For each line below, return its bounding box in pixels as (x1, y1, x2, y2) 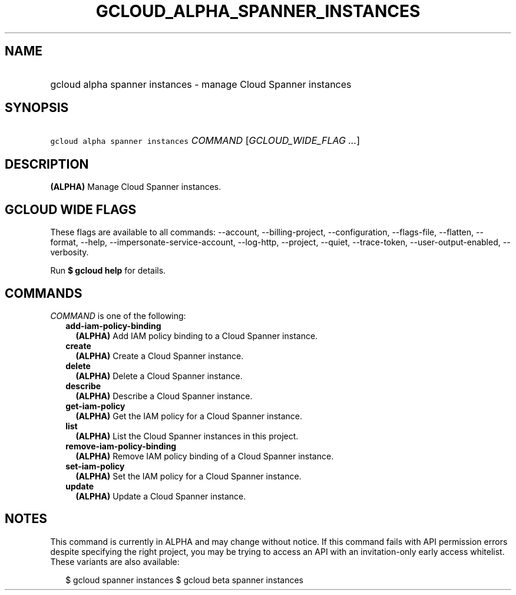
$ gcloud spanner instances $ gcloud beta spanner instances (65, 574, 303, 585)
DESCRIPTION (5, 156, 89, 172)
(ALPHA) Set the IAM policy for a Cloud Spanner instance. (75, 471, 302, 481)
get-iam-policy (65, 400, 125, 411)
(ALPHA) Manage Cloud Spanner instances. (50, 182, 221, 192)
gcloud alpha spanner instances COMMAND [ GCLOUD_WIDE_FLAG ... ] (50, 134, 360, 147)
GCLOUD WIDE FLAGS (5, 202, 137, 217)
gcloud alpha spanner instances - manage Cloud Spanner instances (50, 78, 352, 90)
